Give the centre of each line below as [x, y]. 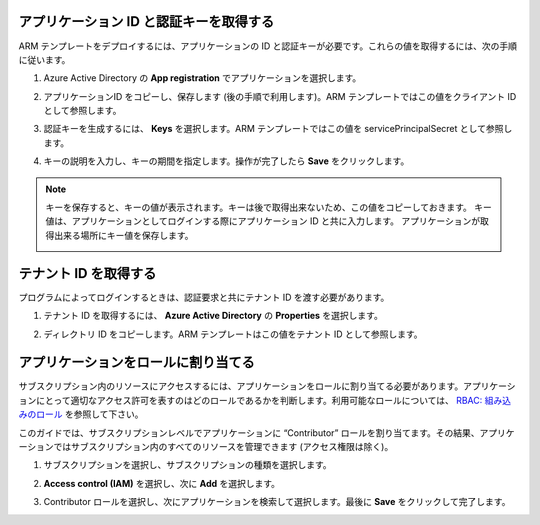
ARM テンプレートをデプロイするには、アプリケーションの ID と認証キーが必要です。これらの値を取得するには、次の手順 [267, 46]
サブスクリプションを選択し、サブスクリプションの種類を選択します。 [187, 465]
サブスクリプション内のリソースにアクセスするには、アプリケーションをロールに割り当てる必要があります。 [241, 386]
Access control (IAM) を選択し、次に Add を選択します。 [161, 483]
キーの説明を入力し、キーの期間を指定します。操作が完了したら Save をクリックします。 [226, 161]
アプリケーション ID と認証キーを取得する [146, 21]
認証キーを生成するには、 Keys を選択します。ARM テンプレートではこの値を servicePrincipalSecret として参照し [278, 129]
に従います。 [44, 59]
